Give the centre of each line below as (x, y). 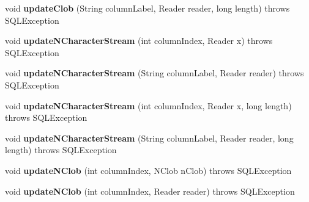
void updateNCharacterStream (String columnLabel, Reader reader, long (149, 138)
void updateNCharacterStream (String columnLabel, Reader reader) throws (154, 73)
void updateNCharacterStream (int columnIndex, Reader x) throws (139, 41)
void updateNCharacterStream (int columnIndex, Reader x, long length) (148, 105)
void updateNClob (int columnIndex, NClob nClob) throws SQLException (148, 170)
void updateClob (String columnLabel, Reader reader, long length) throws (147, 8)
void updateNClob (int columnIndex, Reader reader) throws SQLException (150, 191)
